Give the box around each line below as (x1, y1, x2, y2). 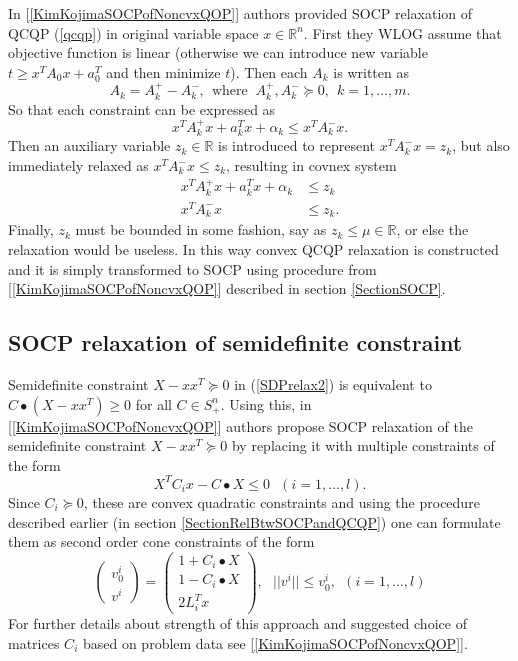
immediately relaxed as (8, 155, 149, 176)
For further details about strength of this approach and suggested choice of (8, 613, 467, 633)
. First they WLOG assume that (303, 22, 502, 43)
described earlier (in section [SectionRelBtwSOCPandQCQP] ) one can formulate (8, 511, 501, 532)
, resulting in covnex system (226, 155, 397, 176)
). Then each (230, 61, 308, 82)
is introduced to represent (218, 135, 376, 156)
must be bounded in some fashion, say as (75, 219, 327, 240)
